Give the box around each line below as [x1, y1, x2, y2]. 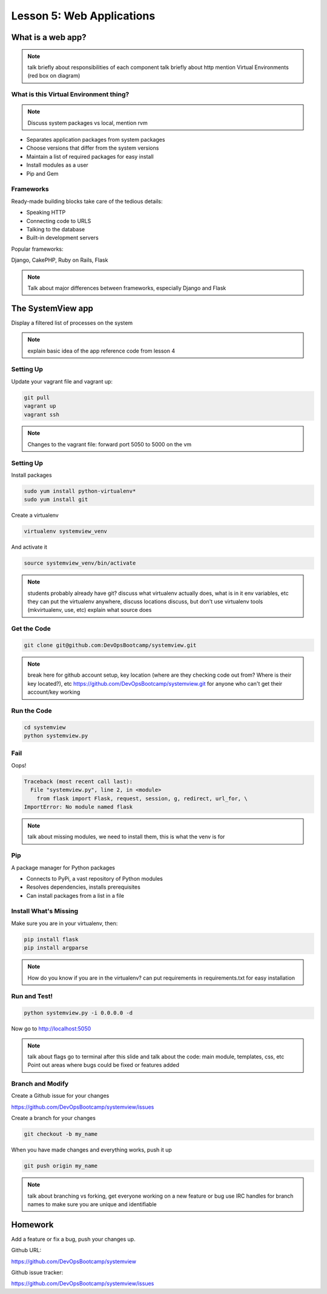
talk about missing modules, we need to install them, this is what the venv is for [27, 833, 225, 840]
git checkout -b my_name [24, 1130, 98, 1138]
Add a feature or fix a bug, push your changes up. [11, 1235, 136, 1243]
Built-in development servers [26, 234, 99, 242]
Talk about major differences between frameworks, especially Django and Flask [27, 284, 226, 291]
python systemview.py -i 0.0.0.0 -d [24, 1009, 133, 1017]
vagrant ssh [24, 411, 60, 418]
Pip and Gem [26, 170, 59, 177]
